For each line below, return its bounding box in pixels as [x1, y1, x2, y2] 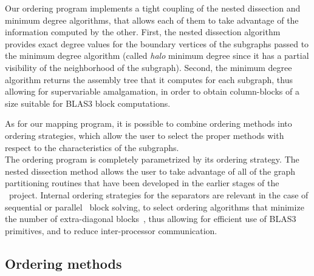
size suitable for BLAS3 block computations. [5, 96, 171, 109]
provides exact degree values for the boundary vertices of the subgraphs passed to [5, 37, 309, 50]
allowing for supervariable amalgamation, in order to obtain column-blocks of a [5, 85, 299, 98]
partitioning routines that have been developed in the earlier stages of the [5, 177, 279, 189]
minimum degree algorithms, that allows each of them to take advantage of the [5, 13, 299, 26]
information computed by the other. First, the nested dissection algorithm [5, 25, 281, 38]
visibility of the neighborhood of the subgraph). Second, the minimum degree [5, 61, 292, 73]
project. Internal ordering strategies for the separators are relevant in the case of [9, 188, 309, 201]
